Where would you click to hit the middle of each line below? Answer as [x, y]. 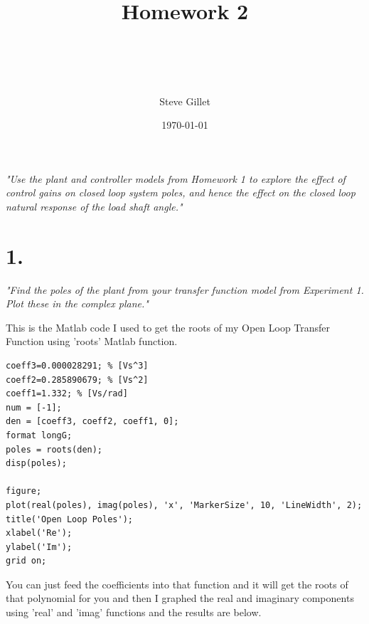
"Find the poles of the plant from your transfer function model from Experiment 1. [185, 289]
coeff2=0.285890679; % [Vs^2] [77, 380]
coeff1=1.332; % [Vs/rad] [67, 394]
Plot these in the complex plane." [77, 303]
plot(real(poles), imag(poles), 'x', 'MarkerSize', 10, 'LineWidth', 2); [184, 505]
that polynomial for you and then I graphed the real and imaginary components [180, 598]
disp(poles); [36, 464]
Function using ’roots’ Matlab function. [92, 341]
